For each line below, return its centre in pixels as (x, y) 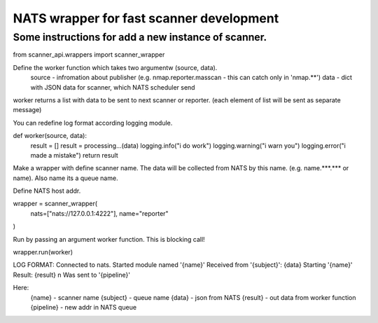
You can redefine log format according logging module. (93, 123)
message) (27, 110)
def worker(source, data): (50, 136)
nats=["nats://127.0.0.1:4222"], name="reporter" (99, 213)
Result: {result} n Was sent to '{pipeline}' (72, 275)
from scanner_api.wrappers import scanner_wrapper (89, 55)
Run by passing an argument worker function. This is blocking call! (109, 239)
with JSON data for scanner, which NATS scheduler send (113, 87)
